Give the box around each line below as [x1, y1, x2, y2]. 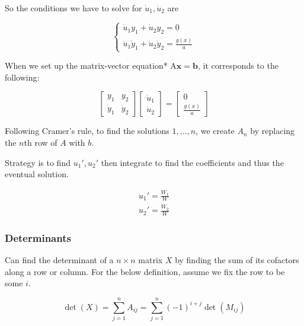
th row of [24, 136, 57, 149]
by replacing [250, 124, 295, 137]
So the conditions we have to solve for [5, 2, 142, 14]
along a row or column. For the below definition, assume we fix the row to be [5, 265, 285, 277]
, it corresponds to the [197, 59, 279, 72]
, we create [196, 124, 235, 137]
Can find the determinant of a [5, 254, 114, 266]
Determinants [5, 230, 71, 245]
